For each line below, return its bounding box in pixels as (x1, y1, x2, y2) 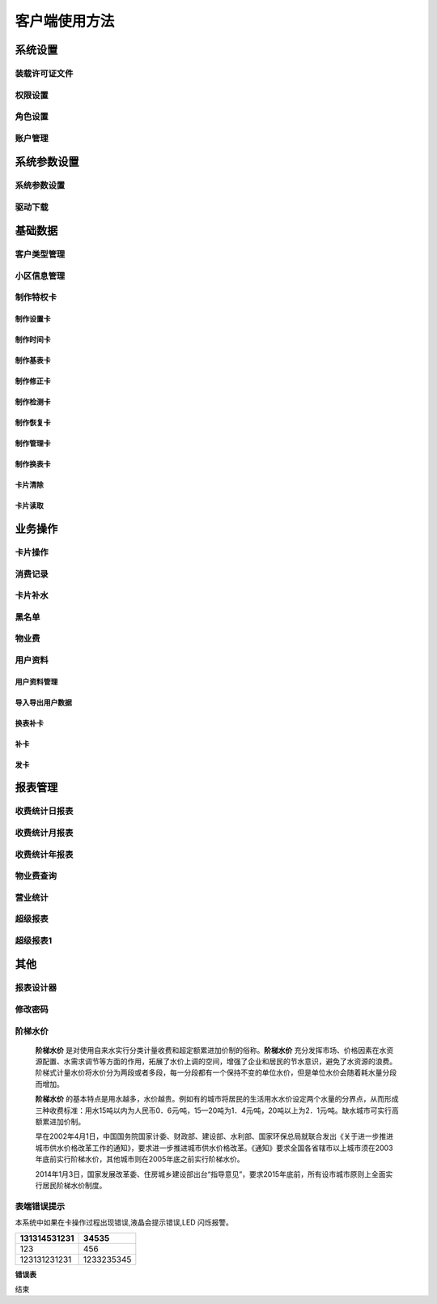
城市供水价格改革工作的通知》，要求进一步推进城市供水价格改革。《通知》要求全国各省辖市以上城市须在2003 (35, 1143, 393, 1153)
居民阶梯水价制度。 (41, 1181, 107, 1190)
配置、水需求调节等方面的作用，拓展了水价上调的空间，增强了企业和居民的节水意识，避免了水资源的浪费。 (41, 1057, 397, 1067)
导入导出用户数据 (15, 697, 72, 707)
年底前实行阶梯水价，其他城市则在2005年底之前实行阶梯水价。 (35, 1154, 244, 1164)
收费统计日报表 (15, 806, 74, 817)
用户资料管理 (15, 676, 58, 686)
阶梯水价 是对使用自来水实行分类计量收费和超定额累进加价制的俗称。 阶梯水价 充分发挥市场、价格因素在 (35, 1045, 380, 1055)
